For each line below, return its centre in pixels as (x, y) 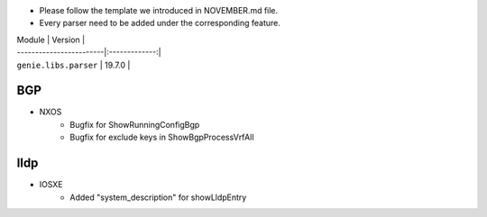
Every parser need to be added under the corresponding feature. (160, 23)
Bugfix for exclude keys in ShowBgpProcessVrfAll (162, 137)
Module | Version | (51, 40)
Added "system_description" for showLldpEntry (158, 197)
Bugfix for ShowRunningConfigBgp (135, 124)
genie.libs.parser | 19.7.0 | (74, 65)
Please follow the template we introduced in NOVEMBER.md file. (159, 10)
